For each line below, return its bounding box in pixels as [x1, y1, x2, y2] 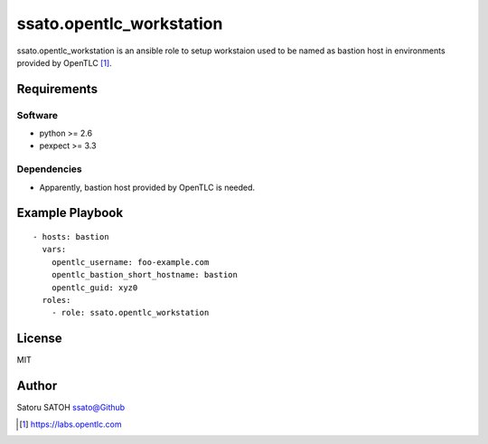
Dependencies [16, 163, 83, 175]
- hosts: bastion [33, 231, 109, 242]
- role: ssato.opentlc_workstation [51, 307, 210, 318]
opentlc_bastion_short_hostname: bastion [51, 269, 239, 280]
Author [16, 378, 58, 393]
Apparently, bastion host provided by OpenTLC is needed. [39, 182, 256, 193]
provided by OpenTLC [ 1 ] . [16, 57, 112, 68]
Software [16, 109, 59, 121]
